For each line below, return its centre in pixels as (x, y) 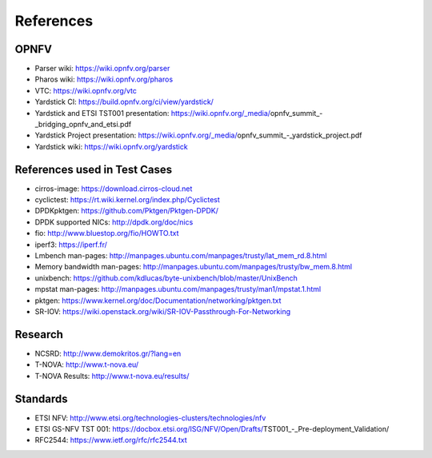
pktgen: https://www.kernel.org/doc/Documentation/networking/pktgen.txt (158, 301)
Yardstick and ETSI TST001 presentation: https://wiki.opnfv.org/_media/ (153, 113)
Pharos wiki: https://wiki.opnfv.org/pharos (104, 79)
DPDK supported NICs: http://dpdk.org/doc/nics (114, 222)
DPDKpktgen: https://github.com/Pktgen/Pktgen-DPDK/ (127, 211)
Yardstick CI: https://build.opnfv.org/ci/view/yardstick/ (124, 102)
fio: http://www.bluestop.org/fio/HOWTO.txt (107, 233)
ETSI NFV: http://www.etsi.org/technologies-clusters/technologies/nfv (150, 418)
